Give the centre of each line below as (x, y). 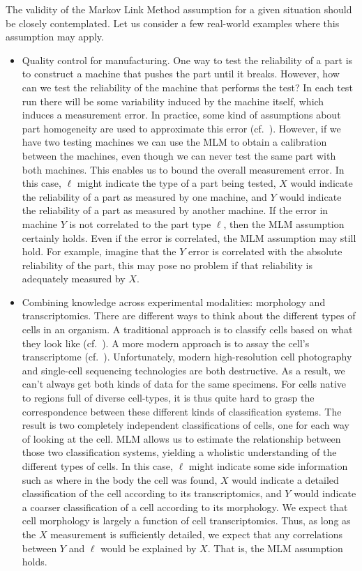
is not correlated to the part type (140, 223)
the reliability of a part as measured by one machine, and (144, 196)
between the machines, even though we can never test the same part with (179, 155)
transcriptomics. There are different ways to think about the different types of (189, 315)
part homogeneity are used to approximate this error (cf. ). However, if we (181, 128)
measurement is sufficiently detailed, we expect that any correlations (196, 534)
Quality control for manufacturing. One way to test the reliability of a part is (187, 60)
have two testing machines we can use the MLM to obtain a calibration (174, 142)
